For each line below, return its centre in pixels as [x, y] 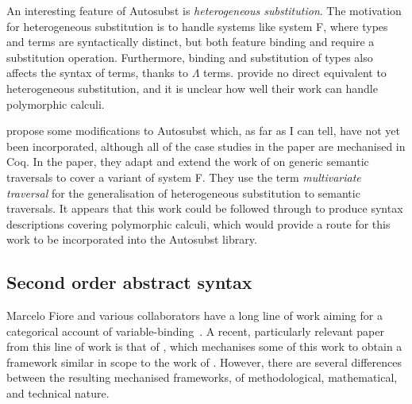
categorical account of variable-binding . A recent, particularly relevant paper [195, 331]
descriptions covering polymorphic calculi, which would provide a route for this [198, 223]
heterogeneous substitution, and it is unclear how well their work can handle [192, 88]
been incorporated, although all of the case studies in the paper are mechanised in [206, 146]
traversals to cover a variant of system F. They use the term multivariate [184, 177]
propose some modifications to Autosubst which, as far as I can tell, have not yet [204, 131]
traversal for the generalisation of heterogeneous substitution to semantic [183, 192]
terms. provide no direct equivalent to [295, 73]
